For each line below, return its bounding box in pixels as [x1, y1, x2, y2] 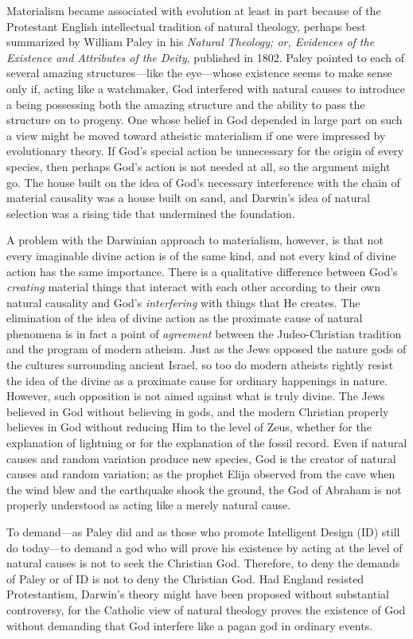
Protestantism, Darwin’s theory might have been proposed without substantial [6, 586, 389, 602]
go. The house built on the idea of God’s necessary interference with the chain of [6, 173, 400, 190]
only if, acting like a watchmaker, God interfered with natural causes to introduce [6, 80, 405, 96]
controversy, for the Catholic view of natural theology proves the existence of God [6, 601, 406, 618]
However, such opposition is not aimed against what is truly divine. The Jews [6, 388, 385, 404]
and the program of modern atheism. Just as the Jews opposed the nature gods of [6, 341, 407, 357]
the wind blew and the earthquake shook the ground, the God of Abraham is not [6, 481, 402, 497]
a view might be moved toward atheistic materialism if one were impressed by [6, 127, 386, 143]
